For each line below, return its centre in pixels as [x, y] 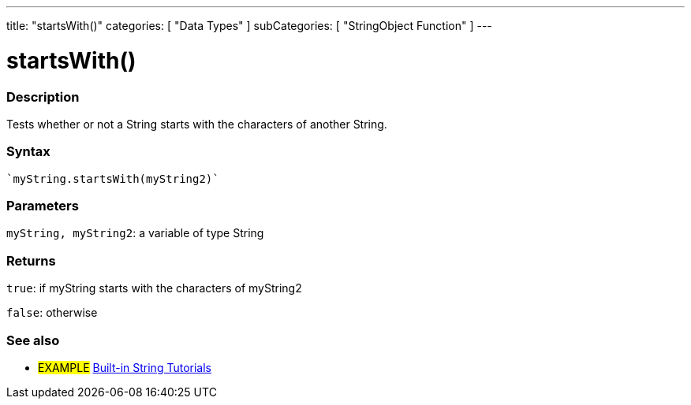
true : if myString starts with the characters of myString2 [154, 288]
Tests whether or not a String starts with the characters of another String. [197, 124]
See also [33, 340]
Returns [31, 260]
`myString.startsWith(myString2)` [113, 178]
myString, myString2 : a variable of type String [135, 233]
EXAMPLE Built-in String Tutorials [125, 367]
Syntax [28, 152]
